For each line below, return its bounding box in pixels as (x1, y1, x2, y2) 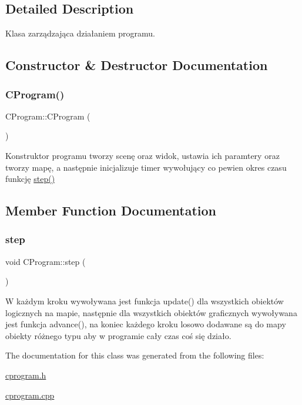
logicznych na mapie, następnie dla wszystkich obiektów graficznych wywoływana (5, 306, 297, 318)
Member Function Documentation (5, 201, 217, 220)
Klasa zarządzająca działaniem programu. (5, 27, 155, 39)
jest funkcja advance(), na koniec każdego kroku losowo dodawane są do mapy (5, 318, 286, 330)
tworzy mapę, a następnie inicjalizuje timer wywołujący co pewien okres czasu (5, 161, 287, 173)
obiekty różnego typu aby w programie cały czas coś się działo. (5, 329, 231, 341)
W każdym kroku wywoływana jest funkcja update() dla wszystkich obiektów (5, 294, 284, 307)
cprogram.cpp (5, 389, 55, 401)
